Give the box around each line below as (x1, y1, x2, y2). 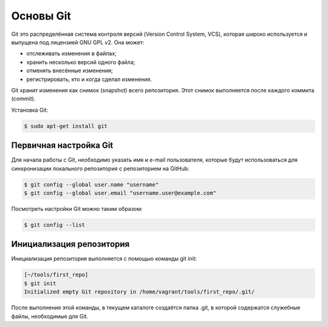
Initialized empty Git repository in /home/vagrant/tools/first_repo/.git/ (24, 289, 255, 295)
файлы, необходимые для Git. (11, 312, 88, 320)
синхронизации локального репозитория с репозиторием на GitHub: (11, 165, 190, 172)
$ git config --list (24, 221, 85, 228)
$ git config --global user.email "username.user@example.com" (24, 189, 217, 196)
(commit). (11, 95, 36, 103)
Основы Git (11, 9, 71, 22)
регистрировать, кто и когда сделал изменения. (26, 75, 152, 83)
